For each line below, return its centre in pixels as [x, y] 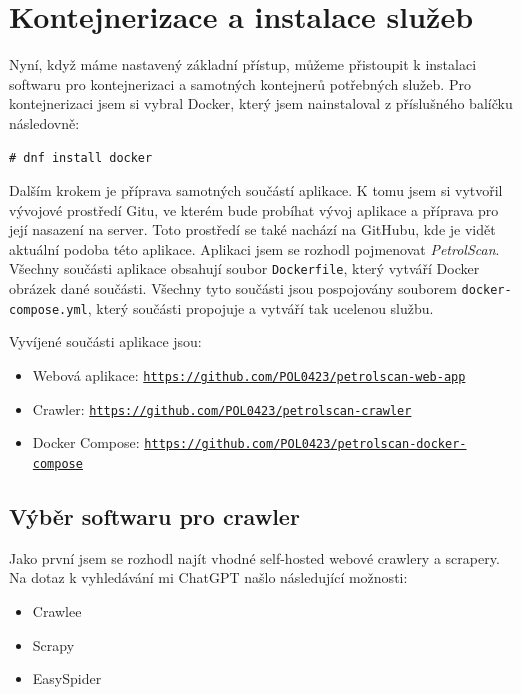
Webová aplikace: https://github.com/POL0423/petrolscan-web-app [249, 375]
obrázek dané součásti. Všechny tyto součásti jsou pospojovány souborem [233, 288]
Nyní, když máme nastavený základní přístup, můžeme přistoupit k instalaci [243, 64]
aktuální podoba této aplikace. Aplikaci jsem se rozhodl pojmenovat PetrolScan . [254, 248]
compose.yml [48, 309]
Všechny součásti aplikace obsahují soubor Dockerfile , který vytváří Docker [244, 268]
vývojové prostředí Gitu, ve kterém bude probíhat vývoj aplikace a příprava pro [254, 209]
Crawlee [57, 611]
